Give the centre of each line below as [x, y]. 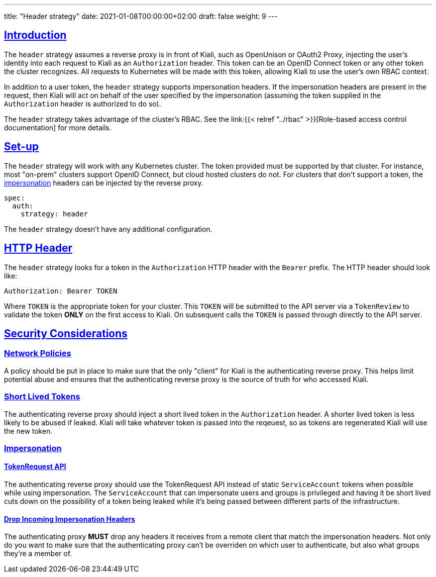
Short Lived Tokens [42, 397]
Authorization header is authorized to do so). [83, 103]
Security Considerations [66, 333]
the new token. [28, 431]
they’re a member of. [38, 554]
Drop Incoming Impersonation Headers [70, 519]
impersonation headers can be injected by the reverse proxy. [104, 183]
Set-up [21, 147]
